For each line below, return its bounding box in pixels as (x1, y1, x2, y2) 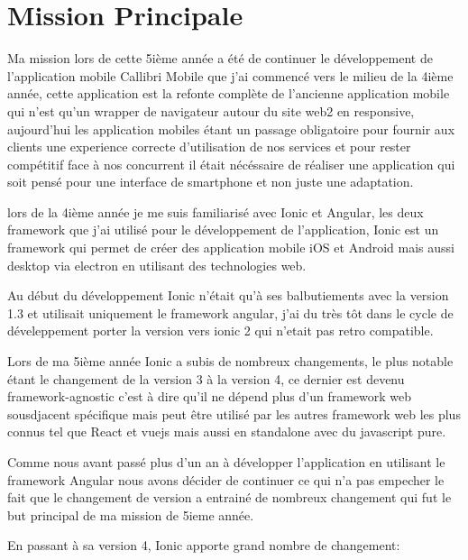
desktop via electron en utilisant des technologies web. (7, 255, 307, 274)
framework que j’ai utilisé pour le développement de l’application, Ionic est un (7, 220, 439, 239)
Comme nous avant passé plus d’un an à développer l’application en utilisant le (7, 453, 445, 471)
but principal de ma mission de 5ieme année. (7, 505, 254, 524)
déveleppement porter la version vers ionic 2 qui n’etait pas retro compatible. (7, 321, 434, 340)
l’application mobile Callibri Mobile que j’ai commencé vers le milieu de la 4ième (7, 66, 454, 85)
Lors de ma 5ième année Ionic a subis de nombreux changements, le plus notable (7, 352, 454, 371)
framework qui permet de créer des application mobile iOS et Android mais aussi (7, 238, 454, 257)
